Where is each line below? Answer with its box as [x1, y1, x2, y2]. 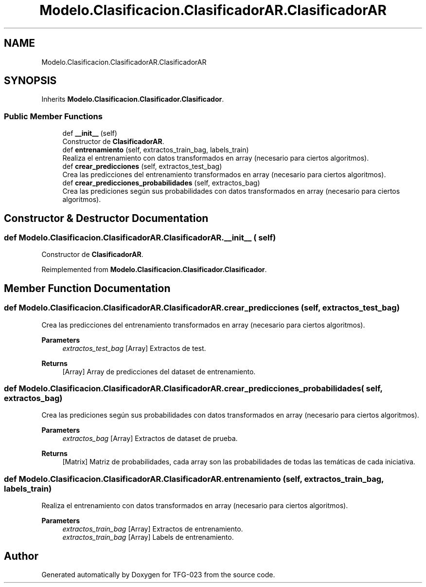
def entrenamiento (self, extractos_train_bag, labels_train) [62, 146, 249, 154]
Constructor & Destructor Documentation [4, 212, 209, 224]
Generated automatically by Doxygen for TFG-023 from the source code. [41, 570, 275, 579]
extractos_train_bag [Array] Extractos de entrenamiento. [62, 525, 243, 533]
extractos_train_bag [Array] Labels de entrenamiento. [62, 533, 234, 542]
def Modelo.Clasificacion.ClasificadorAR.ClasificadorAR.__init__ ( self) [4, 233, 276, 243]
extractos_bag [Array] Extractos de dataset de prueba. [62, 434, 238, 443]
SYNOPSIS [4, 74, 57, 87]
